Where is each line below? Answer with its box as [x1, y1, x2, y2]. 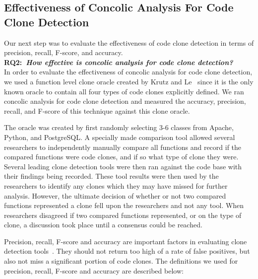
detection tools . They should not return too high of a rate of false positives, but [4, 246, 250, 256]
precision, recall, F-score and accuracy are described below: [4, 265, 184, 276]
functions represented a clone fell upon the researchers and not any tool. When [4, 200, 244, 210]
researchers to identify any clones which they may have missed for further [4, 180, 228, 191]
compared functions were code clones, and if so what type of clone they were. [4, 151, 239, 162]
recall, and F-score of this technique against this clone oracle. [4, 105, 190, 116]
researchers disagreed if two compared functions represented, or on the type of [4, 209, 242, 220]
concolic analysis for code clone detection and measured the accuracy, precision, [4, 96, 246, 106]
